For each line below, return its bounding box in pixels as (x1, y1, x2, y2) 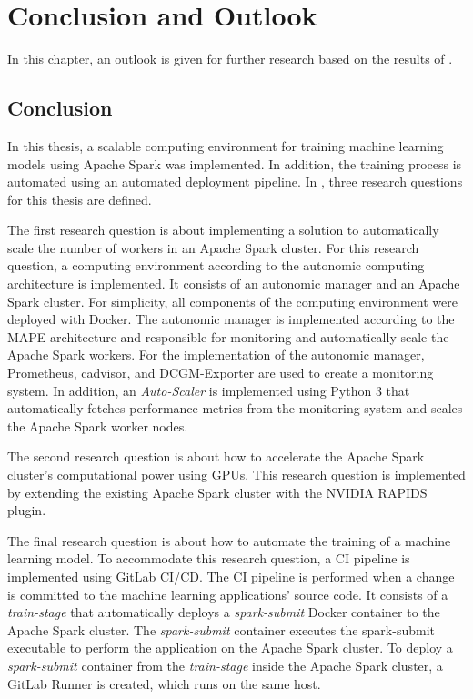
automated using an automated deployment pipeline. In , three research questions (7, 172, 463, 191)
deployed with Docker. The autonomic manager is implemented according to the (7, 309, 455, 329)
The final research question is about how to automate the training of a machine (7, 531, 451, 550)
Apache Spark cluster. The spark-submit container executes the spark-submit (7, 620, 435, 639)
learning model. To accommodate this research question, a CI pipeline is (7, 549, 410, 568)
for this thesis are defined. (7, 189, 152, 208)
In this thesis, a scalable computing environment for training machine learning (7, 136, 444, 155)
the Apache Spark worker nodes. (7, 416, 188, 435)
